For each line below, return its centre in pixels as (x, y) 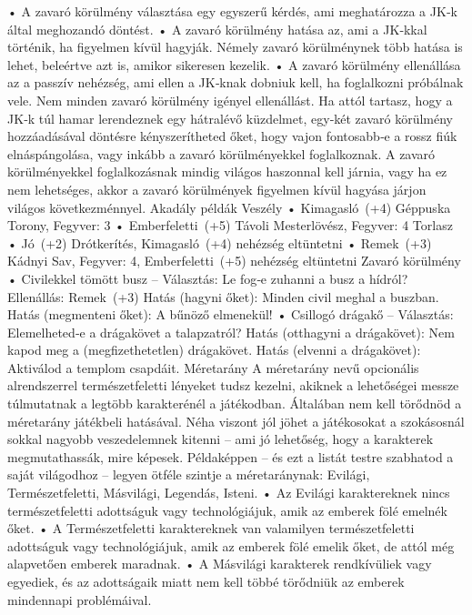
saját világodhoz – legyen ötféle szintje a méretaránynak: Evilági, (189, 474)
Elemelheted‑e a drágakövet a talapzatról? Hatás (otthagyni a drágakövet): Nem (231, 332)
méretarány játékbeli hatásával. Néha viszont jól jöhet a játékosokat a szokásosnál (236, 421)
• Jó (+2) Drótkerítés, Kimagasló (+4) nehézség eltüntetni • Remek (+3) (220, 242)
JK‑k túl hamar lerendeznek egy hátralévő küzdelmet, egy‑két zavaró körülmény (230, 118)
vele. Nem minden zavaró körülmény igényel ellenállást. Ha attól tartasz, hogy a (230, 100)
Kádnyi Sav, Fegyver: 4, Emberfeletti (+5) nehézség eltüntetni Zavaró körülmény (234, 261)
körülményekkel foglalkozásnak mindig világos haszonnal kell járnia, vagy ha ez (227, 171)
